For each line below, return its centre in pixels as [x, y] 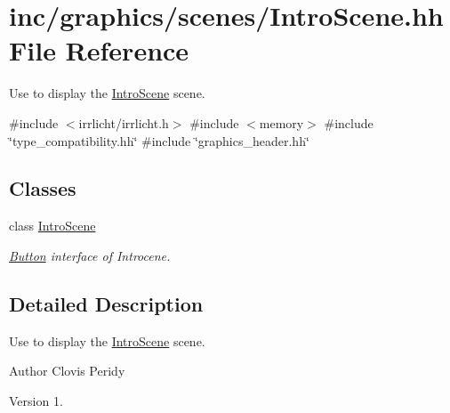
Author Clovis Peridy [67, 371]
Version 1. [36, 400]
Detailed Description [106, 303]
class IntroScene [52, 226]
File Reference [99, 50]
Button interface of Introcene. [90, 255]
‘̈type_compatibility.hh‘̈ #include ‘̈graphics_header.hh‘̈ [159, 140]
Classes [43, 188]
